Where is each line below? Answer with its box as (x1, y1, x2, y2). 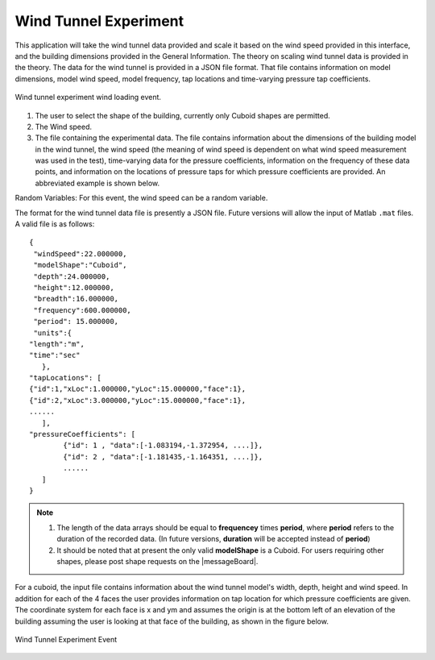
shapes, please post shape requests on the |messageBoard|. (56, 556, 259, 566)
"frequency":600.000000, (33, 305, 132, 314)
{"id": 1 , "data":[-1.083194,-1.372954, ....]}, (63, 441, 263, 450)
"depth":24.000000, (33, 272, 110, 281)
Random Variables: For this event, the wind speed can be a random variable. (14, 193, 268, 203)
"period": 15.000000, (33, 317, 119, 326)
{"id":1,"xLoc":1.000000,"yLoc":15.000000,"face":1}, (29, 384, 246, 394)
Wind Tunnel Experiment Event (14, 634, 118, 644)
